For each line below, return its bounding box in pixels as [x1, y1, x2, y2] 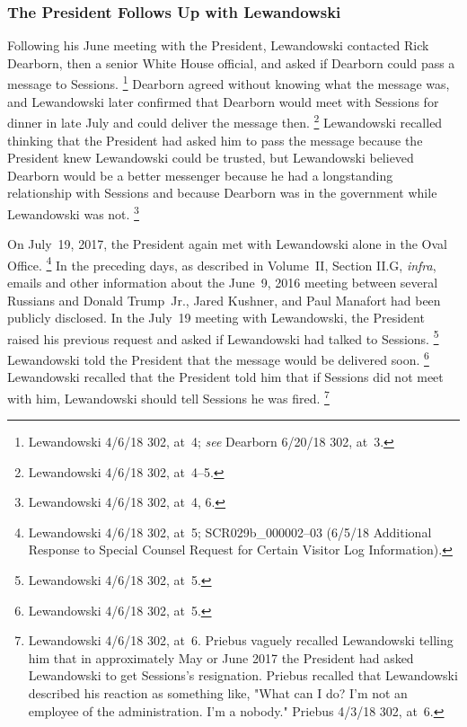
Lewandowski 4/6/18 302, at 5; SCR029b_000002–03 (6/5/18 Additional [28, 522, 432, 541]
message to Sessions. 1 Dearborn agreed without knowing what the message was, [7, 72, 450, 93]
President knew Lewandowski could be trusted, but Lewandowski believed [7, 148, 414, 167]
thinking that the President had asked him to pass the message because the [7, 130, 423, 149]
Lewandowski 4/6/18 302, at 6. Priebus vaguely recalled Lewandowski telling [28, 631, 454, 650]
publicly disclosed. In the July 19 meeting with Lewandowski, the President [7, 308, 425, 327]
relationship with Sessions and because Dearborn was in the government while [7, 183, 437, 202]
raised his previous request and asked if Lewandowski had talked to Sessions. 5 [7, 326, 439, 348]
